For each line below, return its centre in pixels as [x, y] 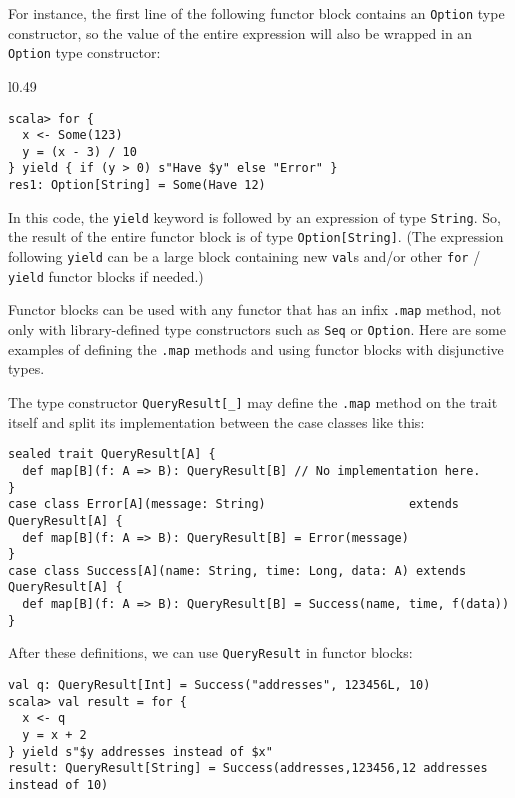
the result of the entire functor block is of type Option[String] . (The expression [256, 236]
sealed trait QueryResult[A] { [112, 454]
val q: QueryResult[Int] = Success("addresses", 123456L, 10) [219, 685]
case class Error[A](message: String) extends [234, 504]
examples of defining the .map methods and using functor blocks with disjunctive [256, 348]
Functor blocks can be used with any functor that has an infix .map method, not [255, 309]
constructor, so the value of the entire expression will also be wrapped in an [240, 32]
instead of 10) [58, 785]
